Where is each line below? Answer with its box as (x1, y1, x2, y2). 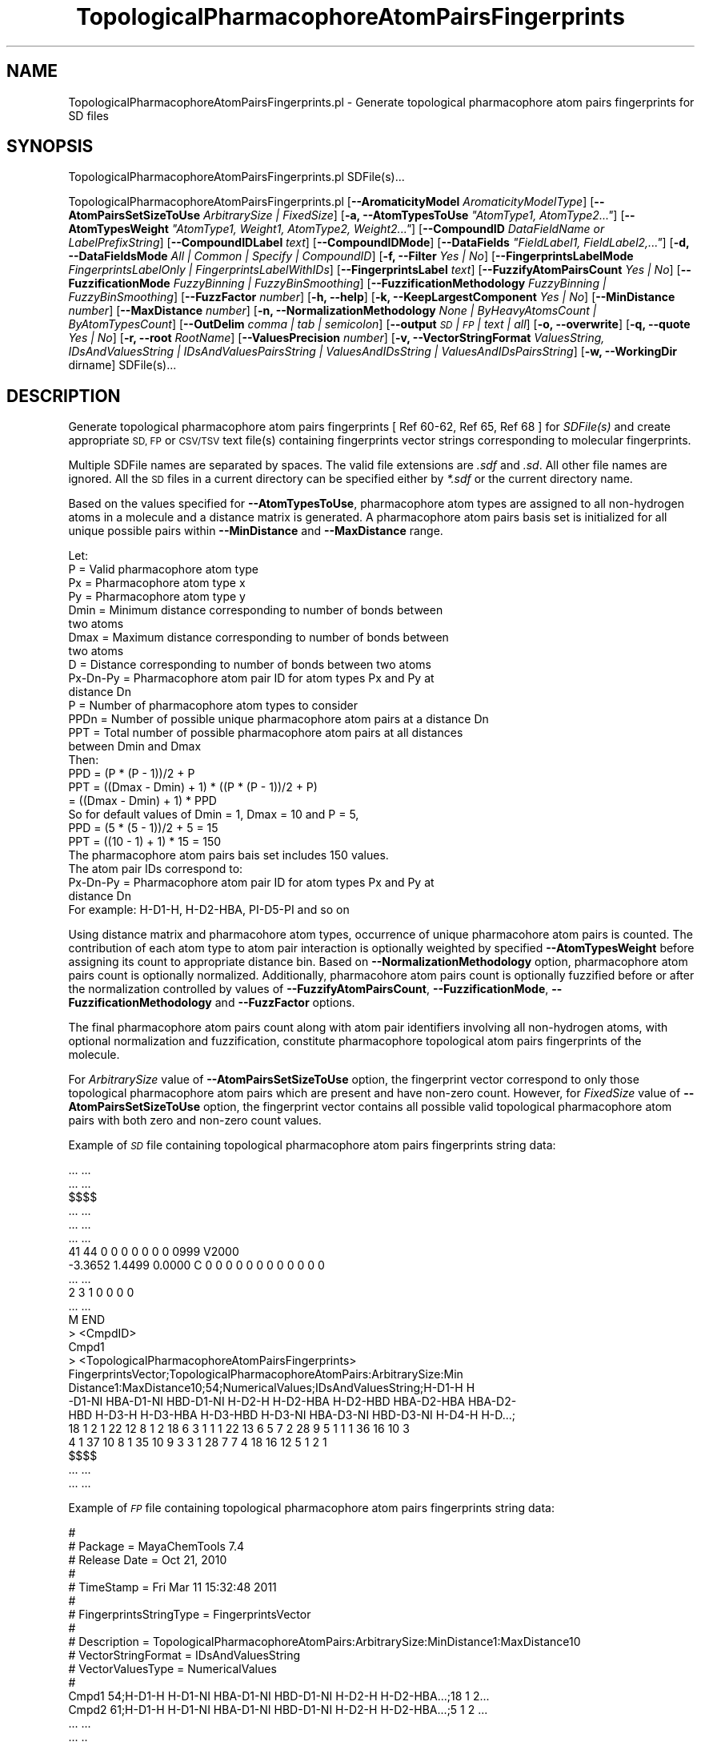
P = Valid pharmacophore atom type (68, 562, 259, 577)
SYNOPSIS (6, 136, 94, 157)
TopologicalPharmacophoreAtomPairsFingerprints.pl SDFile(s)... (68, 170, 405, 184)
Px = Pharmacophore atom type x (68, 576, 246, 590)
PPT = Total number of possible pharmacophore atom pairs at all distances (68, 726, 463, 740)
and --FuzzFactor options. (214, 996, 355, 1010)
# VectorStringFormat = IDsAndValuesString (68, 1648, 301, 1663)
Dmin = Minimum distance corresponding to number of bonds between (68, 603, 443, 618)
